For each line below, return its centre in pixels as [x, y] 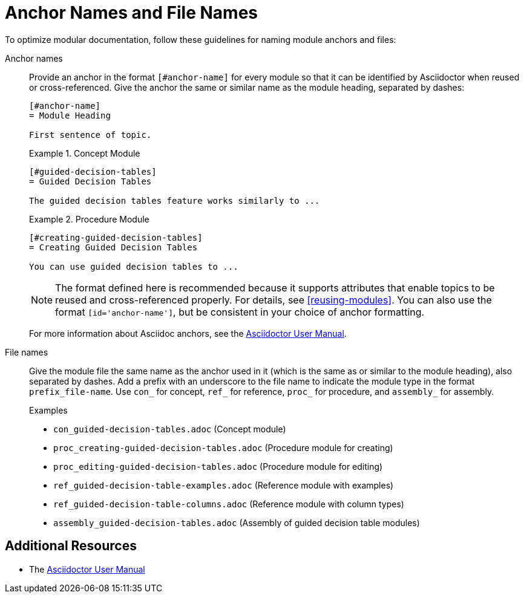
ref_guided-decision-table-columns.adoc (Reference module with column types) [229, 504]
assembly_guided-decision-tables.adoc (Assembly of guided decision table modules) [237, 522]
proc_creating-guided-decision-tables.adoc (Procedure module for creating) [223, 447]
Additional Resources [71, 546]
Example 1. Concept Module [85, 153]
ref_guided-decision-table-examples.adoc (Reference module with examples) [224, 485]
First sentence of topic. [90, 135]
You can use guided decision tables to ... [134, 266]
